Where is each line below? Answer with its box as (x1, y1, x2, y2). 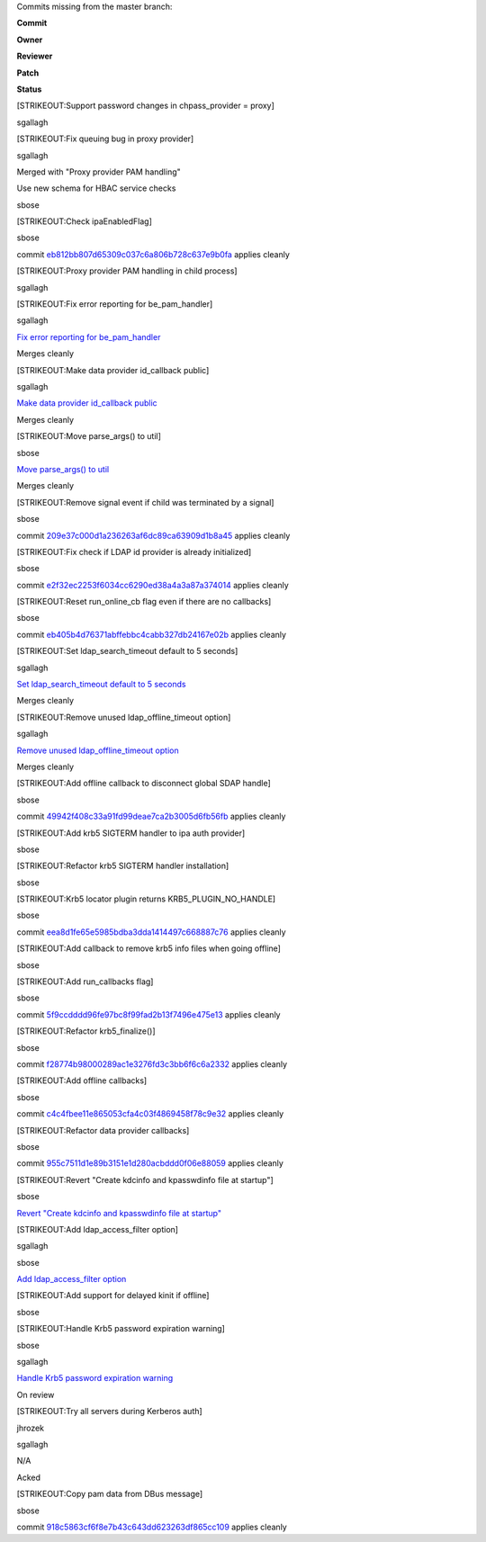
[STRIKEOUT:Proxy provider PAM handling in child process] (16, 265, 238, 276)
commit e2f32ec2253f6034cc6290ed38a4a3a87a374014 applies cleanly (16, 579, 290, 590)
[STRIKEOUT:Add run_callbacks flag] (16, 976, 154, 987)
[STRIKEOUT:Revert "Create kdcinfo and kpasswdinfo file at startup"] (16, 1174, 274, 1185)
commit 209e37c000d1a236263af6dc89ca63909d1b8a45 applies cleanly (16, 530, 291, 541)
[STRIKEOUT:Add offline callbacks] (16, 1075, 148, 1086)
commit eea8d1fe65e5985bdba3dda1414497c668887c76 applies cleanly (16, 927, 287, 937)
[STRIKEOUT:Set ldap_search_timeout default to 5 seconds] (16, 646, 238, 657)
